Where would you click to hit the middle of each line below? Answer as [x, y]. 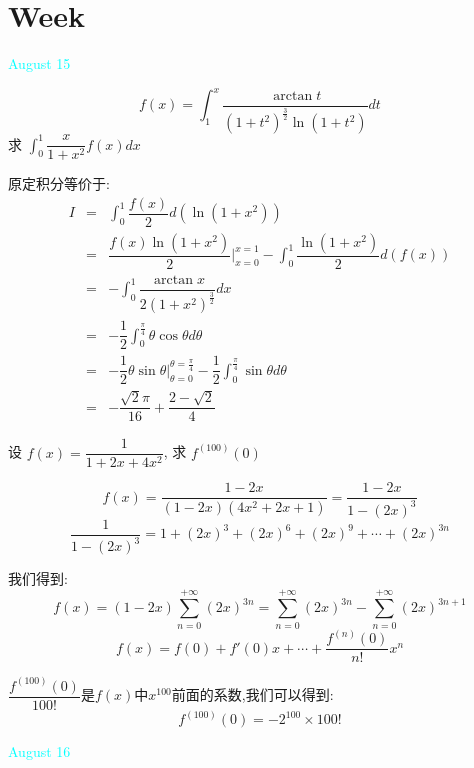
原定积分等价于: [59, 183]
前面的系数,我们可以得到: [252, 694]
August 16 [39, 751]
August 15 [39, 63]
